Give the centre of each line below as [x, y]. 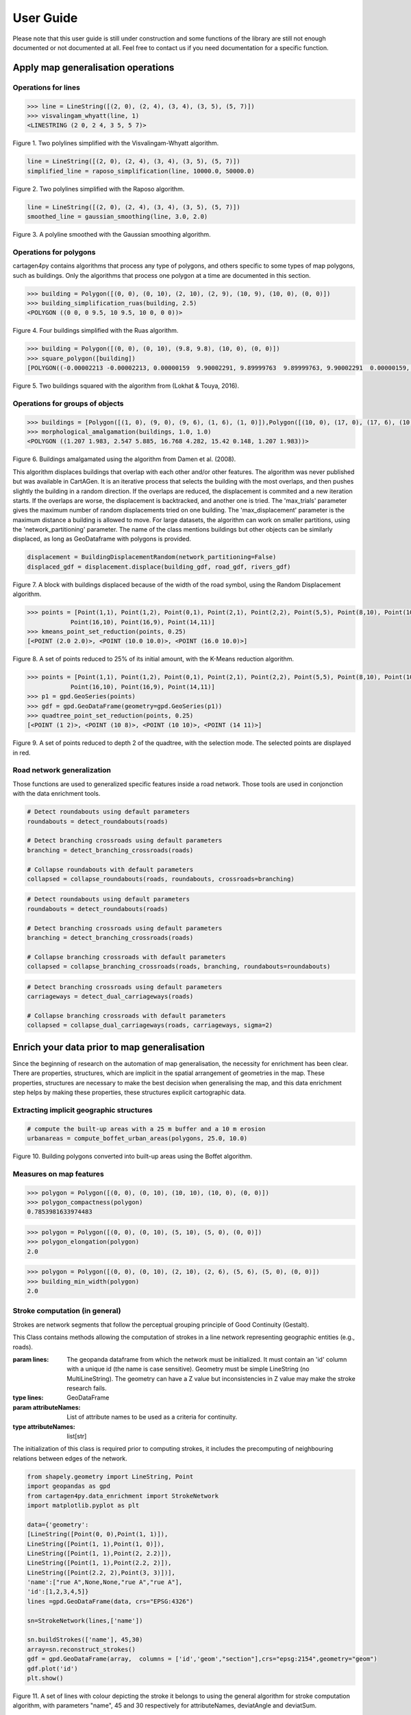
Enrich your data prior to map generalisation [109, 1047]
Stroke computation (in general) [67, 1311]
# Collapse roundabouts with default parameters [110, 869]
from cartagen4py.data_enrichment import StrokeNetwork [123, 1496]
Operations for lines [46, 87]
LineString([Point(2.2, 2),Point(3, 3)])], [101, 1572]
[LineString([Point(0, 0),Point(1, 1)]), [98, 1534]
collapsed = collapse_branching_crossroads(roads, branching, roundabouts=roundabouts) [179, 967]
